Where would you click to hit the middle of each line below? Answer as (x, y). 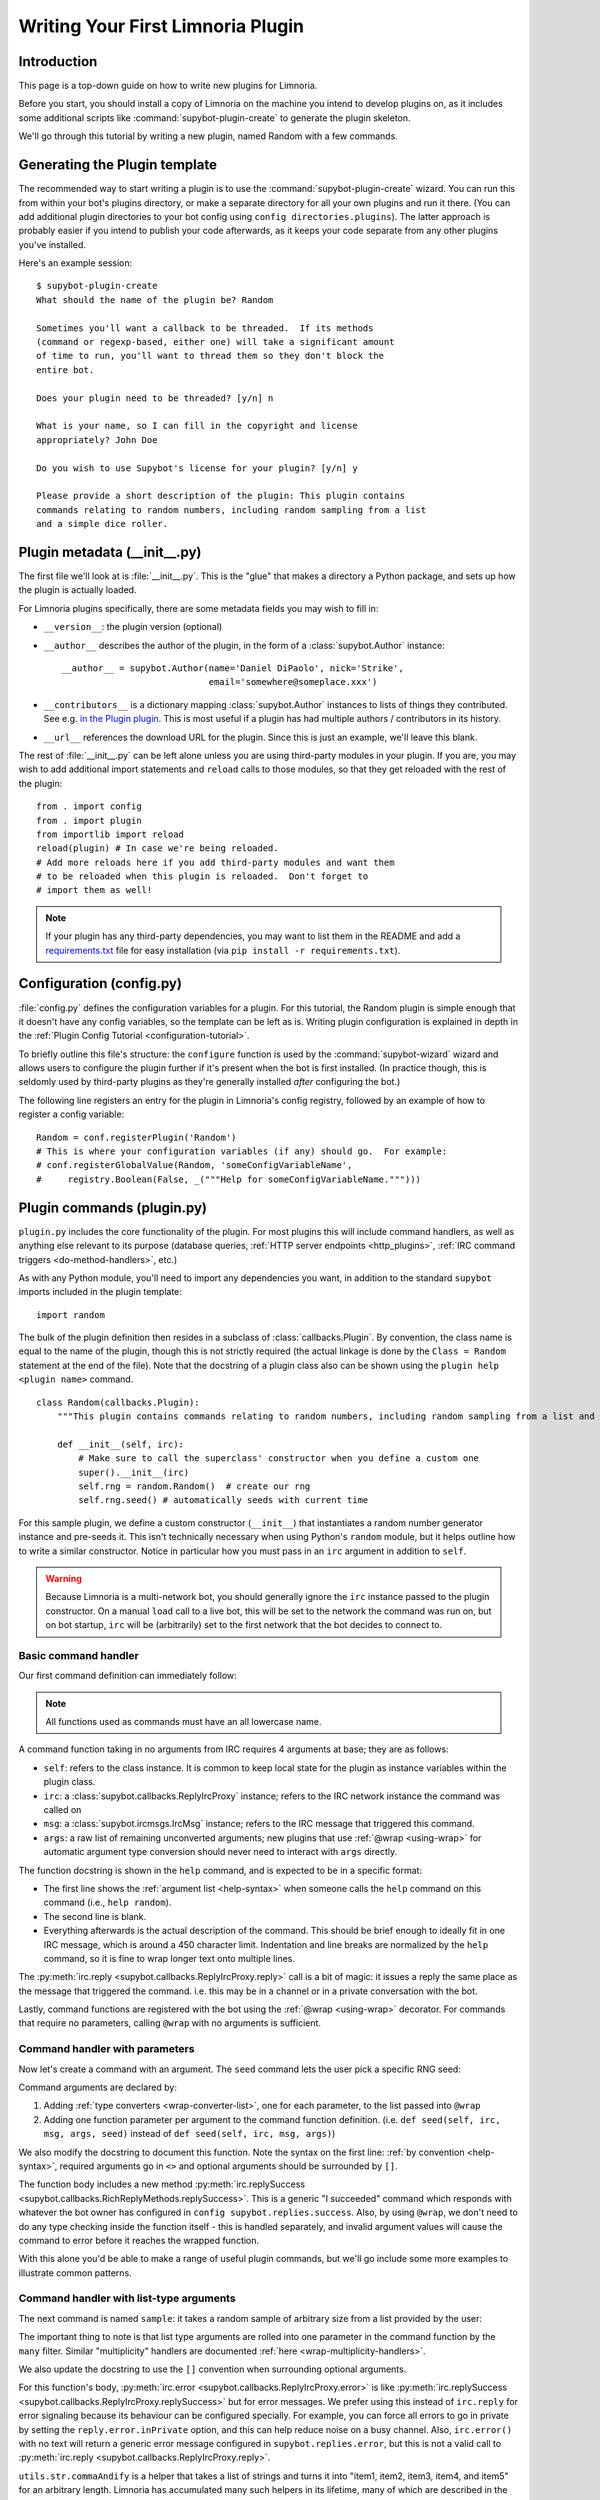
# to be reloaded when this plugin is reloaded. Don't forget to (202, 876)
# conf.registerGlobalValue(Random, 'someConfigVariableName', (194, 1165)
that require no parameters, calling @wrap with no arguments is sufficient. (170, 2023)
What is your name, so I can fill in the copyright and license (197, 426)
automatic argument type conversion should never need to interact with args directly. (220, 1852)
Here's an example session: (75, 263)
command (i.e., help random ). (107, 1902)
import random (70, 1314)
